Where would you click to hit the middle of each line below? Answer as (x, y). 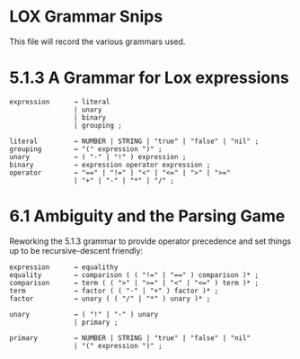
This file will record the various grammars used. (97, 41)
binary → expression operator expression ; (110, 165)
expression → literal (60, 102)
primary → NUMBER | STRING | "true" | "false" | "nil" (130, 338)
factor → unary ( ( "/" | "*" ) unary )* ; (110, 299)
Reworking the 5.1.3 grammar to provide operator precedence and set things (150, 241)
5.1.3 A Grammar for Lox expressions (150, 78)
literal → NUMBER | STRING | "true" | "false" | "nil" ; (134, 141)
